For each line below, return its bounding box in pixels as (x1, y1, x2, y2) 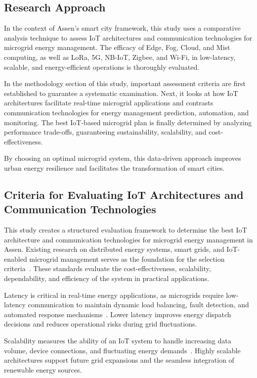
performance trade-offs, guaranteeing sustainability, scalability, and (4, 127, 207, 137)
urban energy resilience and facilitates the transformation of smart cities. (4, 162, 225, 173)
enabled (4, 253, 27, 264)
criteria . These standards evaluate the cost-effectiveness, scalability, (4, 263, 211, 274)
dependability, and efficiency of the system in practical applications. (4, 273, 210, 283)
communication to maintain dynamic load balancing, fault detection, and (28, 299, 249, 310)
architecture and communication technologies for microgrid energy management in (4, 234, 253, 244)
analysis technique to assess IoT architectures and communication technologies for (4, 32, 253, 43)
